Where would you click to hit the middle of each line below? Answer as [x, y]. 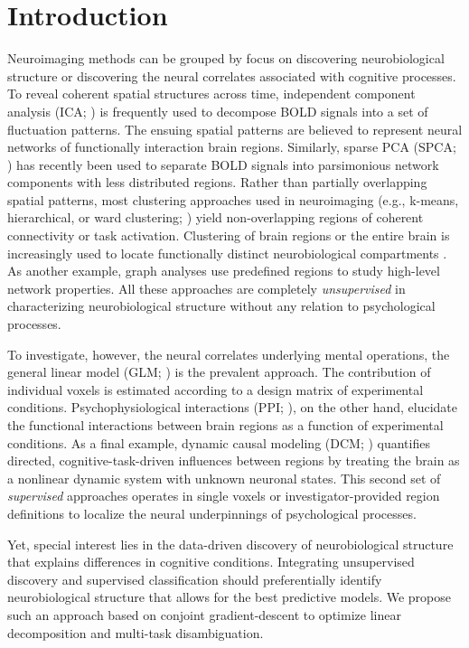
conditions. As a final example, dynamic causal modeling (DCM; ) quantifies [219, 442]
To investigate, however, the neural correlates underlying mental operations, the [229, 354]
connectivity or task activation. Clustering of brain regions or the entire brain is [229, 235]
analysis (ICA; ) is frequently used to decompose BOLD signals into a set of [218, 111]
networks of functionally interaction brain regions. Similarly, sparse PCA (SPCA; [232, 147]
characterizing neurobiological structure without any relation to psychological [221, 306]
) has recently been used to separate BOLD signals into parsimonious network [223, 164]
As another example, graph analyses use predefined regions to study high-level [224, 271]
